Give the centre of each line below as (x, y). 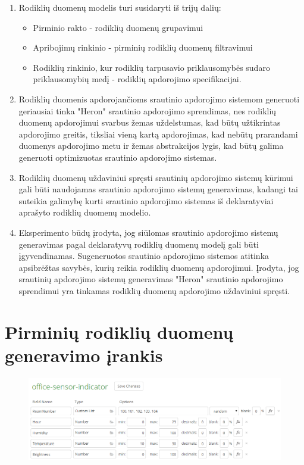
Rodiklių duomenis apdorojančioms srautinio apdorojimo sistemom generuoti (159, 99)
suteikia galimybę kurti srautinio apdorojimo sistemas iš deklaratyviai (146, 200)
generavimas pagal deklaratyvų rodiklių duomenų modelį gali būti (139, 244)
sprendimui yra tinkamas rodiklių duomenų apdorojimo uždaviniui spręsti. (154, 290)
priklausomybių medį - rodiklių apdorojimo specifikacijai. (137, 79)
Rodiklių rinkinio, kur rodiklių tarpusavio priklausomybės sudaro (151, 67)
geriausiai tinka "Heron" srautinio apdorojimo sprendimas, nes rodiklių (148, 110)
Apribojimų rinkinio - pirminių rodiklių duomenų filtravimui (143, 47)
